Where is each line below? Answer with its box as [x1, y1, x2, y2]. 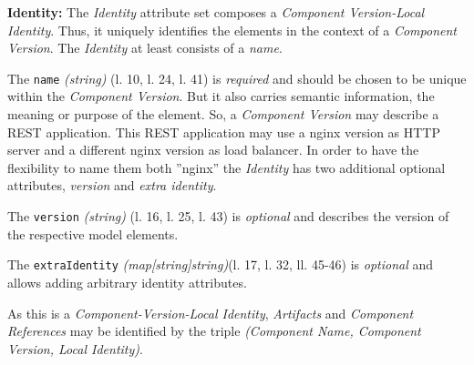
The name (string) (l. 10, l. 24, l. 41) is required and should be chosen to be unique [7, 68, 467, 87]
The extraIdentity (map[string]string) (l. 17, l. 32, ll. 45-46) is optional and [7, 255, 433, 274]
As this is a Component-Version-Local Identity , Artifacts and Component [7, 303, 414, 322]
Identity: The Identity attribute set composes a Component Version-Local [7, 3, 425, 21]
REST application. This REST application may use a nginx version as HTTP [7, 122, 441, 141]
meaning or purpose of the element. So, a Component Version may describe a [7, 105, 439, 124]
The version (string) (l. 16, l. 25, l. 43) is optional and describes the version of [7, 207, 449, 225]
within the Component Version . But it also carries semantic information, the [7, 86, 435, 106]
